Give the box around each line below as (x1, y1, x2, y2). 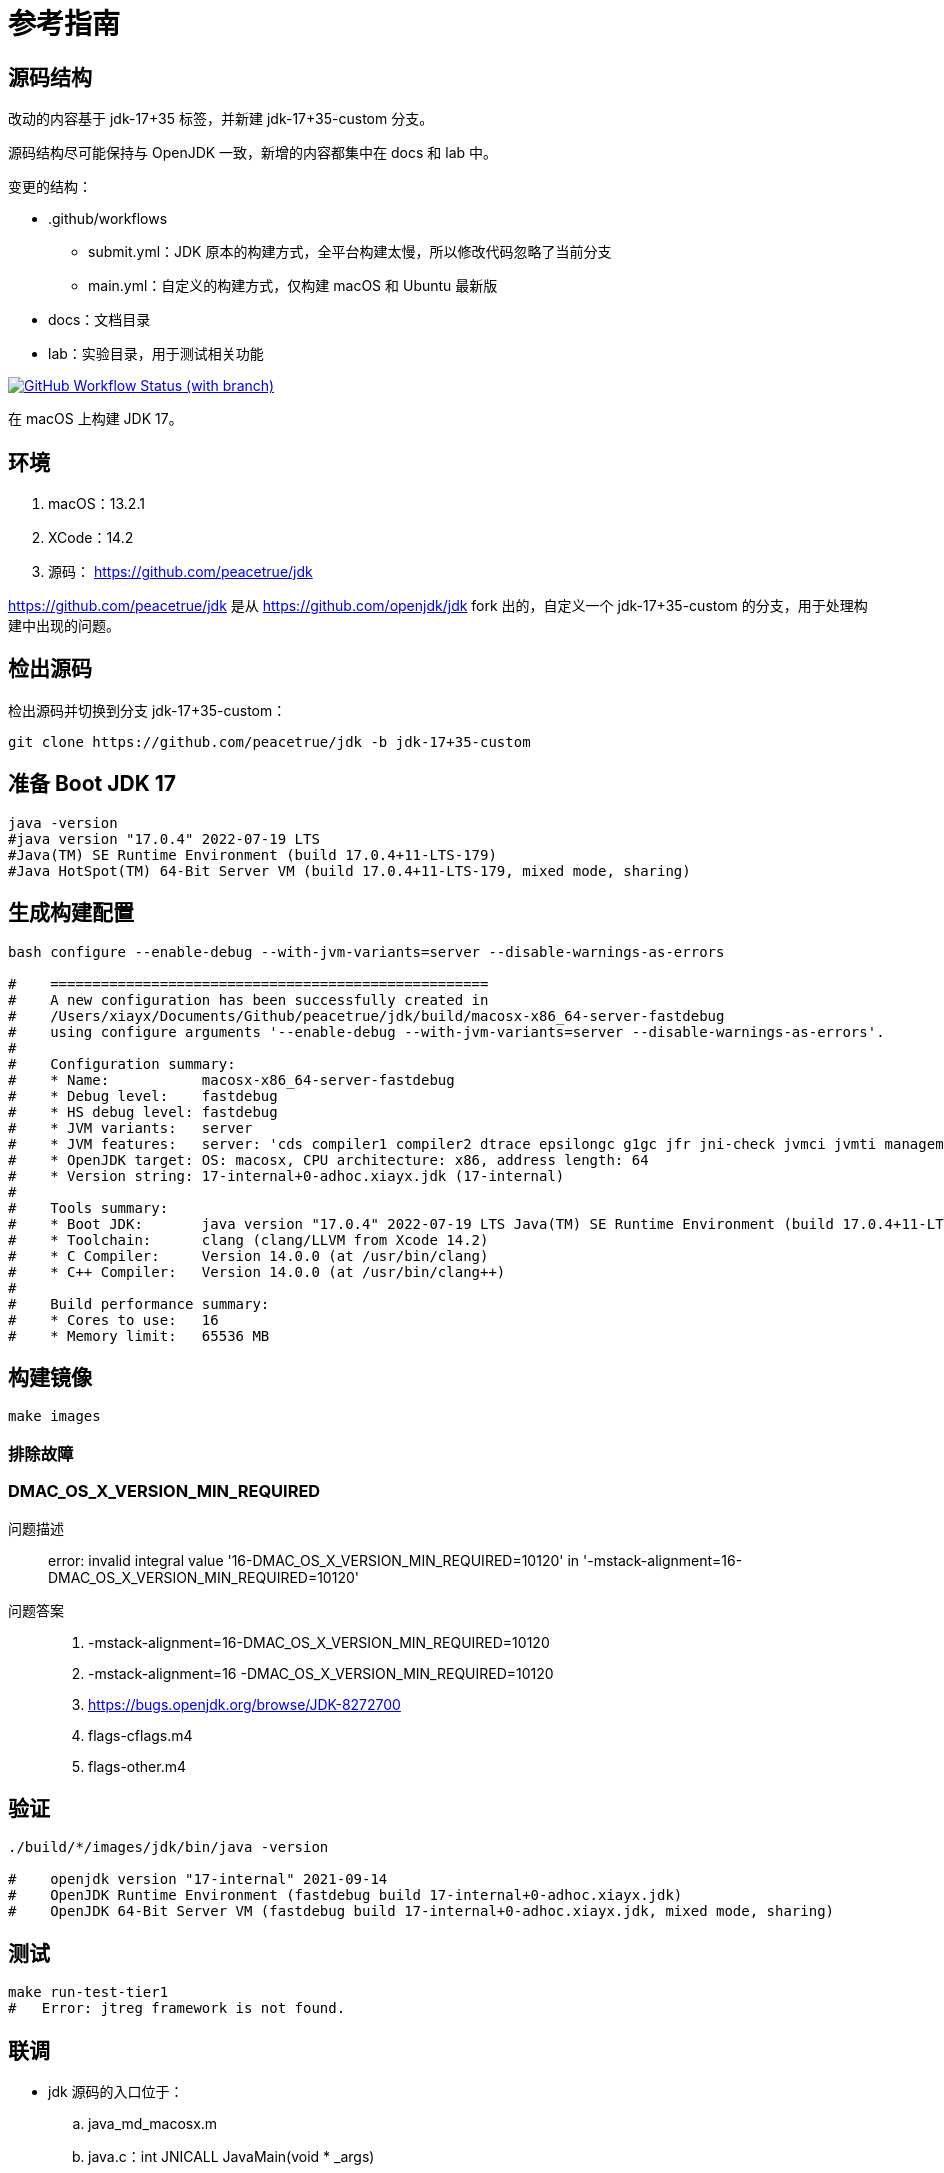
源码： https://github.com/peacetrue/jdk (48, 563, 313, 581)
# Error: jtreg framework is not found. (8, 2000, 346, 2017)
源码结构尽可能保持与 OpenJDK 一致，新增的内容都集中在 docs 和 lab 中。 (8, 144, 498, 162)
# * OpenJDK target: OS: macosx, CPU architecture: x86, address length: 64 (8, 1151, 649, 1168)
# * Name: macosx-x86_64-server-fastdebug (8, 1071, 455, 1088)
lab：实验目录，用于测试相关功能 (48, 345, 264, 363)
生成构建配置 (8, 900, 134, 926)
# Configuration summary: (8, 1055, 236, 1072)
